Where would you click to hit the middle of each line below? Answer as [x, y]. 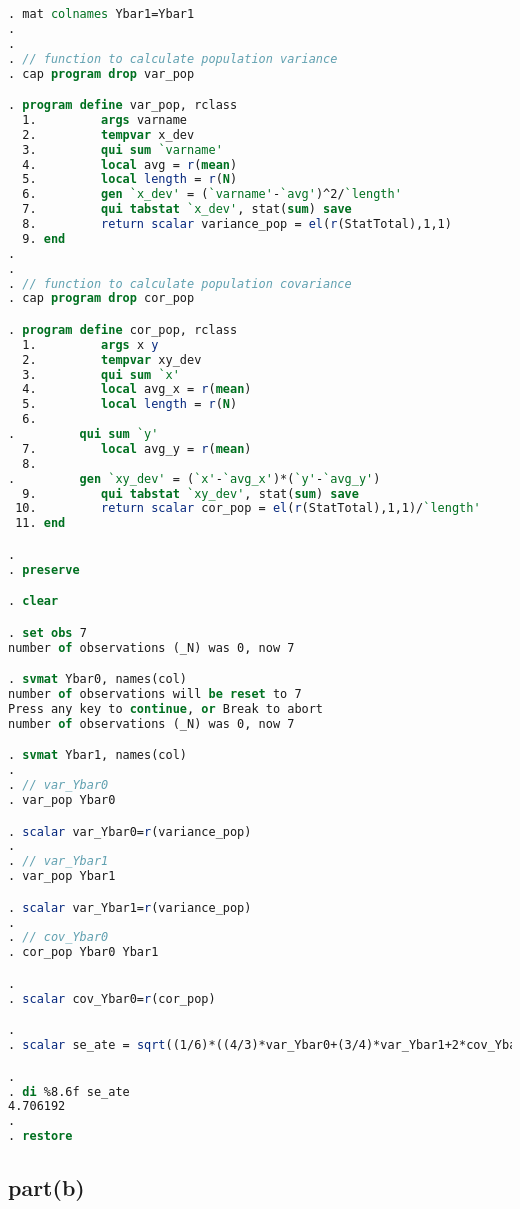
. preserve [44, 569]
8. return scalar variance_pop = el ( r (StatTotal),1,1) [237, 224]
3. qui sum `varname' [122, 149]
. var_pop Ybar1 [62, 876]
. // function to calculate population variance [173, 58]
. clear [33, 601]
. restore [40, 1136]
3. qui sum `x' [101, 374]
